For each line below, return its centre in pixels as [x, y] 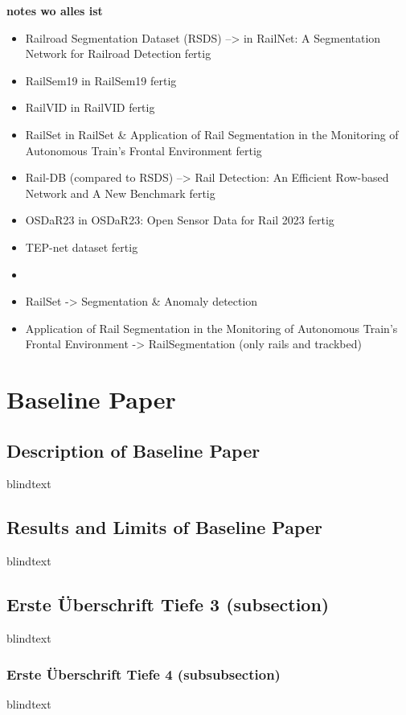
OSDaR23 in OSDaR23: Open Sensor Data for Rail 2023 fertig [180, 220]
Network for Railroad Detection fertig [118, 53]
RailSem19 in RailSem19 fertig [101, 80]
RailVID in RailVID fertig [90, 107]
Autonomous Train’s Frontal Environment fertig [144, 150]
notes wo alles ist [55, 10]
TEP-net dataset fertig [82, 247]
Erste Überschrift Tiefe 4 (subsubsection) [144, 674]
